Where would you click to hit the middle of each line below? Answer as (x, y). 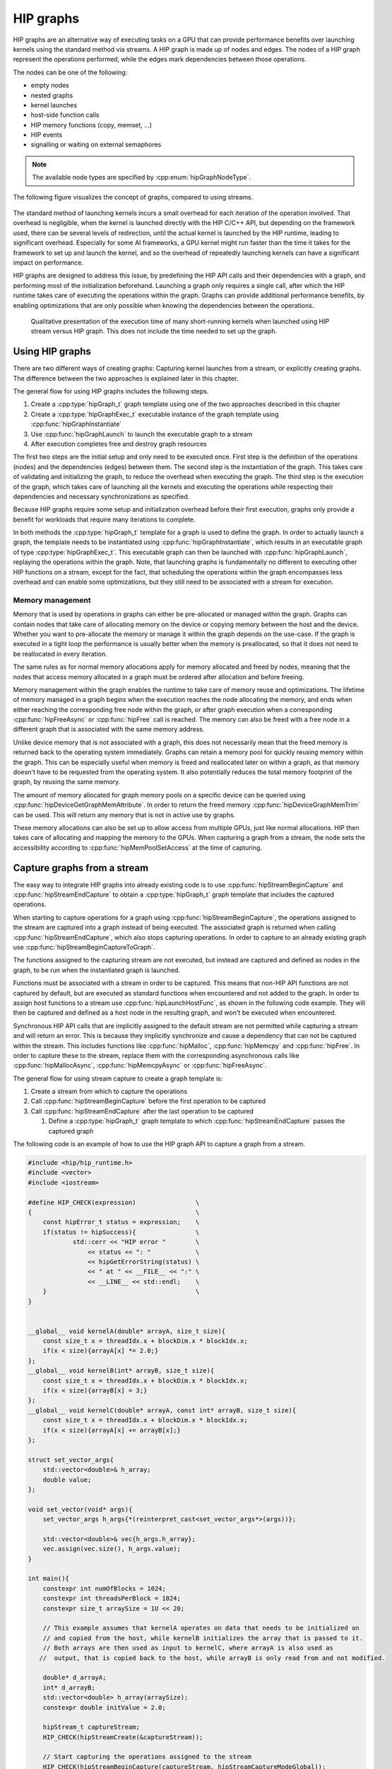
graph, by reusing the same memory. (67, 782)
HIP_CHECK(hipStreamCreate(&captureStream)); (123, 1737)
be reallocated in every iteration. (60, 654)
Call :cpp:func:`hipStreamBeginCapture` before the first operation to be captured (148, 1101)
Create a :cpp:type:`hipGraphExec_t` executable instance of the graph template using (155, 414)
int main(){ (49, 1579)
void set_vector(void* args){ (80, 1509)
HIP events (47, 135)
